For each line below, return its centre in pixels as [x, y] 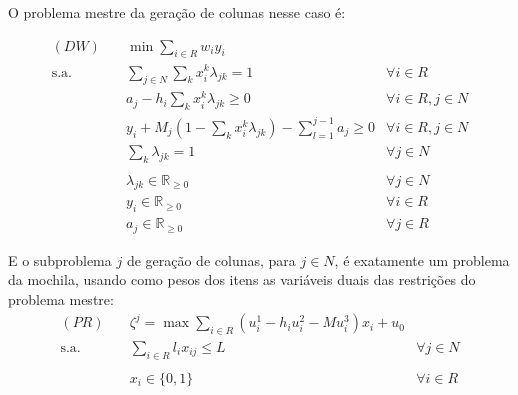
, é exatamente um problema [422, 259]
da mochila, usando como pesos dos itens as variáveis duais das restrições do [242, 279]
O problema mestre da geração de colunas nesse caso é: [177, 12]
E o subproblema [60, 259]
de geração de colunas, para [211, 259]
